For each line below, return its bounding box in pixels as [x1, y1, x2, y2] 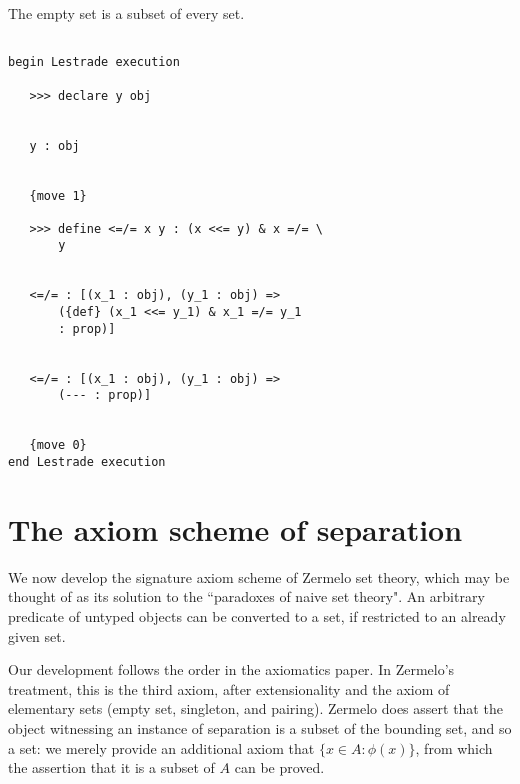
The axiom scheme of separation [8, 508, 463, 549]
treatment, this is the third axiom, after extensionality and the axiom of [8, 678, 450, 699]
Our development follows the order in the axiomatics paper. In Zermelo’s [8, 659, 455, 680]
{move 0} [29, 438, 87, 453]
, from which [415, 737, 493, 758]
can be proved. [234, 757, 325, 778]
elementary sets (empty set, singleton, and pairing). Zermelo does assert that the [8, 698, 503, 719]
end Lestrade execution [8, 455, 166, 469]
